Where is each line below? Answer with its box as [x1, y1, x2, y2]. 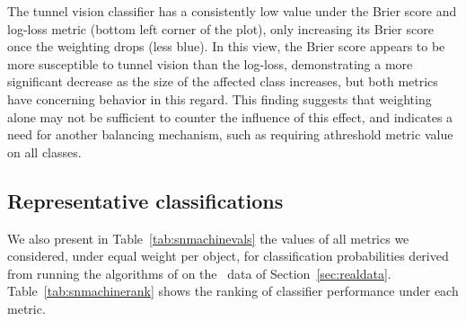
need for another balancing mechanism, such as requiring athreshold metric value [7, 125, 453, 144]
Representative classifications [7, 186, 284, 214]
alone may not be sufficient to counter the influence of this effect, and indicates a [7, 107, 453, 126]
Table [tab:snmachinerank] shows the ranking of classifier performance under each [7, 281, 459, 300]
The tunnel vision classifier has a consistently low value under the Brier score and [7, 2, 457, 20]
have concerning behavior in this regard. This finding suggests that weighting [7, 89, 432, 108]
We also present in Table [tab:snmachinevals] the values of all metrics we [7, 228, 409, 247]
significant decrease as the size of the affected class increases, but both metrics [7, 72, 438, 91]
